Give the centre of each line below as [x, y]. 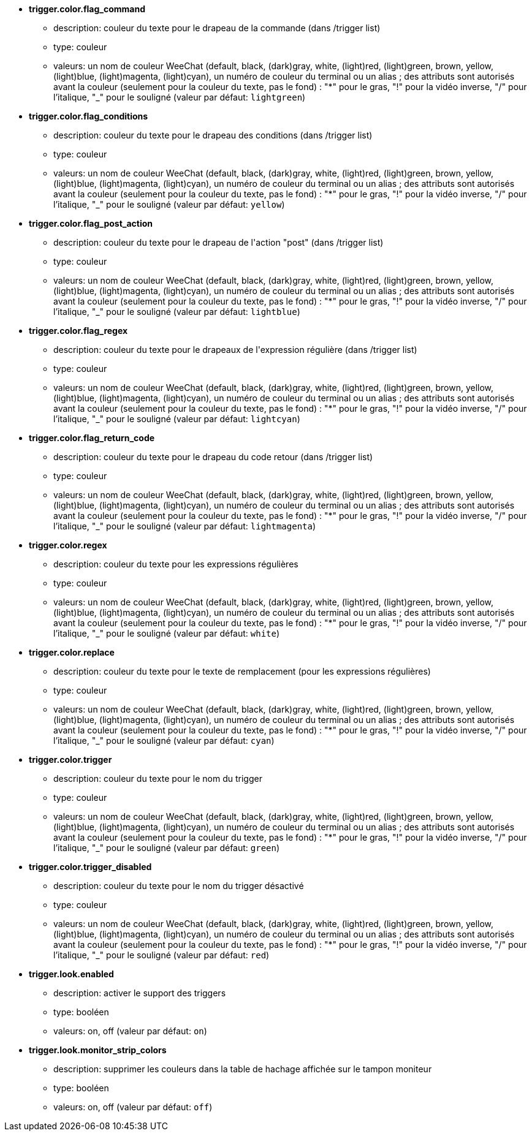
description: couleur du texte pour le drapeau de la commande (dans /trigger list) [217, 28]
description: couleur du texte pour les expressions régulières [176, 564]
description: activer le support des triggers [140, 993]
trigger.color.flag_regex [78, 331]
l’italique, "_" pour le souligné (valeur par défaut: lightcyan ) [177, 419]
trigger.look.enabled [71, 974]
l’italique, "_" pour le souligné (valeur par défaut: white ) [167, 633]
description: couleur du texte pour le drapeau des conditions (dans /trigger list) [213, 135]
